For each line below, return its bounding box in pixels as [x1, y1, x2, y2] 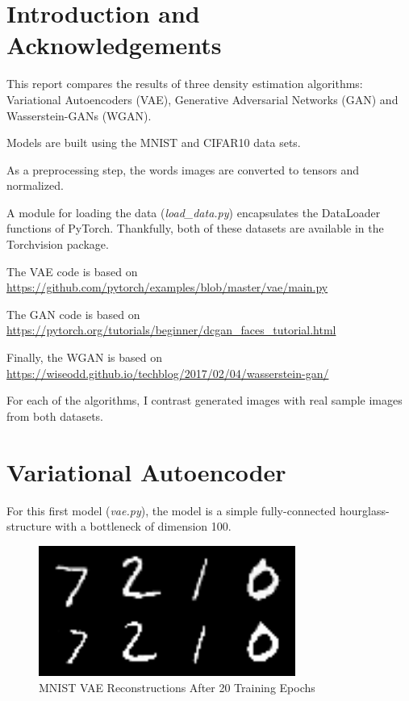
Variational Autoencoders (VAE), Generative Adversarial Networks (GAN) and [6, 90, 399, 107]
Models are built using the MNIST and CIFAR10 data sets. [6, 134, 301, 151]
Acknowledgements [6, 28, 222, 61]
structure [6, 518, 52, 535]
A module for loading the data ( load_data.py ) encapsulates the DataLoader [6, 204, 381, 220]
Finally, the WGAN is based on [6, 349, 162, 366]
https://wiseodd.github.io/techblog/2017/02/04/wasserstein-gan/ [6, 364, 329, 381]
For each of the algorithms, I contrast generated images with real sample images [6, 392, 403, 409]
